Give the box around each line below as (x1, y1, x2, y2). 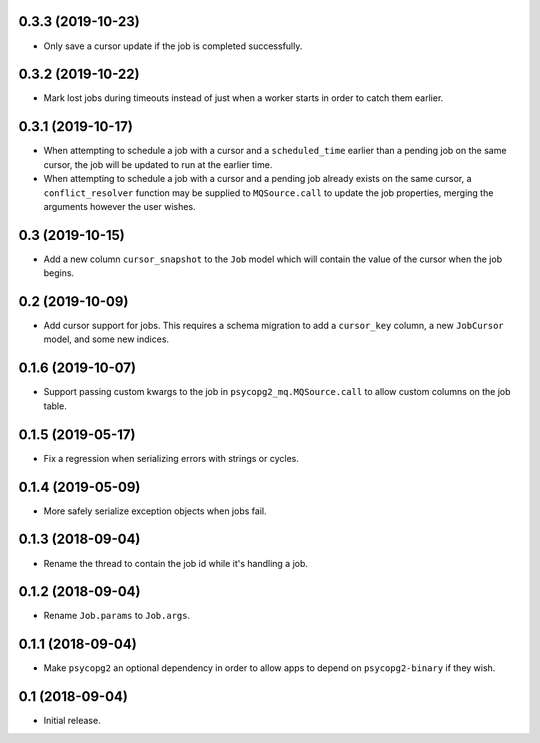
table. (43, 400, 67, 412)
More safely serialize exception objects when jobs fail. (43, 505, 267, 517)
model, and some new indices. (43, 333, 170, 345)
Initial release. (43, 715, 101, 727)
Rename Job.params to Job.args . (43, 610, 190, 622)
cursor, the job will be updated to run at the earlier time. (43, 158, 273, 170)
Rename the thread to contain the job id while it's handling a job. (43, 557, 309, 569)
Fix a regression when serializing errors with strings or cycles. (43, 452, 299, 464)
